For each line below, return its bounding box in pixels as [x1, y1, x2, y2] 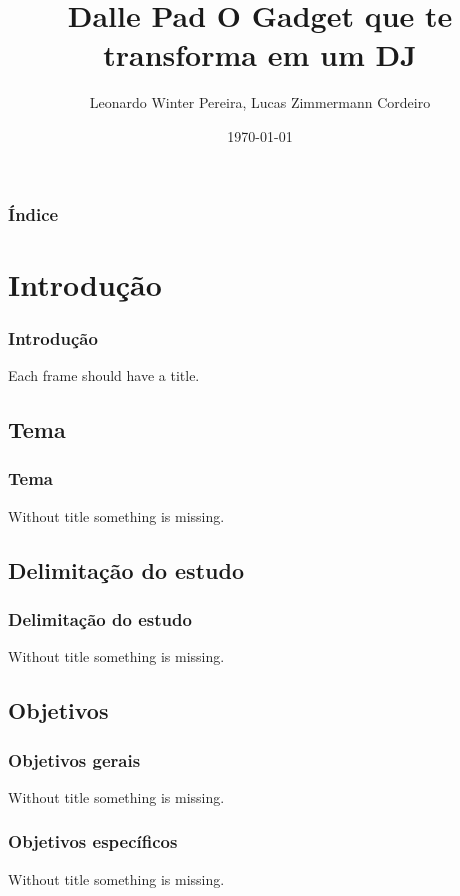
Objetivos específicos [8, 829, 178, 854]
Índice [8, 201, 59, 226]
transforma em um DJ [103, 34, 417, 75]
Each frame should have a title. [8, 365, 200, 386]
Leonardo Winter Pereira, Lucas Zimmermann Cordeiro [89, 92, 431, 113]
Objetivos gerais [8, 747, 141, 772]
